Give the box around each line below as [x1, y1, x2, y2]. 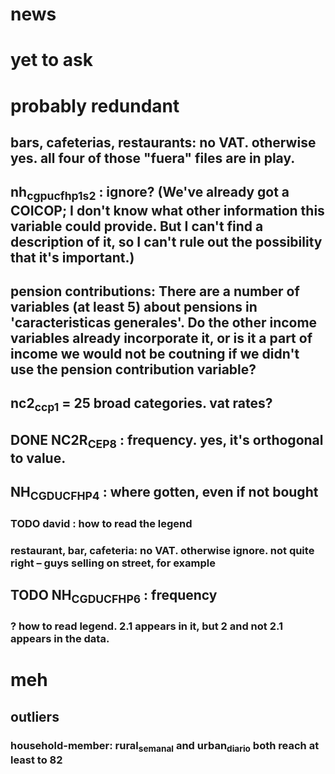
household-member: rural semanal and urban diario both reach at [10, 738, 320, 754]
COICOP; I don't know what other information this [10, 202, 325, 219]
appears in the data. [10, 632, 110, 645]
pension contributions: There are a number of [10, 283, 300, 300]
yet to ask [10, 49, 93, 72]
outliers [10, 708, 60, 725]
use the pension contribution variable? [10, 361, 257, 378]
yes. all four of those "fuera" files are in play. [10, 149, 296, 167]
